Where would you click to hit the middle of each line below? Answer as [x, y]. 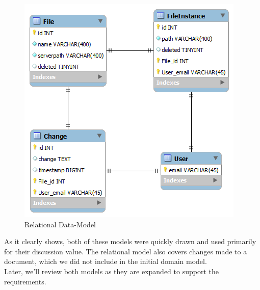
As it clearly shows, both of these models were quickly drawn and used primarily [130, 241]
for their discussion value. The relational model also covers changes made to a [126, 251]
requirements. [25, 281]
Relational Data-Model [60, 224]
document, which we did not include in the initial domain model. [106, 261]
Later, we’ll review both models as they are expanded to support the [111, 271]
